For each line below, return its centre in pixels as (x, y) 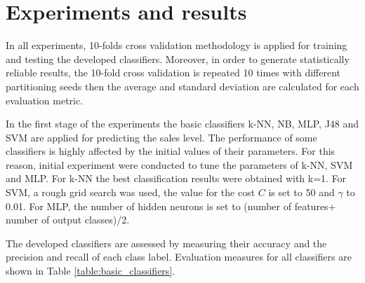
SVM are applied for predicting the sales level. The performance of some (161, 137)
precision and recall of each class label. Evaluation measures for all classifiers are (179, 257)
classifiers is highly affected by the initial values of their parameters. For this (171, 151)
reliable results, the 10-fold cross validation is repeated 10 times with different (173, 73)
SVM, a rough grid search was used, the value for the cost (131, 192)
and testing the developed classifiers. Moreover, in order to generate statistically (178, 58)
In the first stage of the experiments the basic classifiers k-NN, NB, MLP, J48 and (182, 124)
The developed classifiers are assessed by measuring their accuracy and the (166, 243)
